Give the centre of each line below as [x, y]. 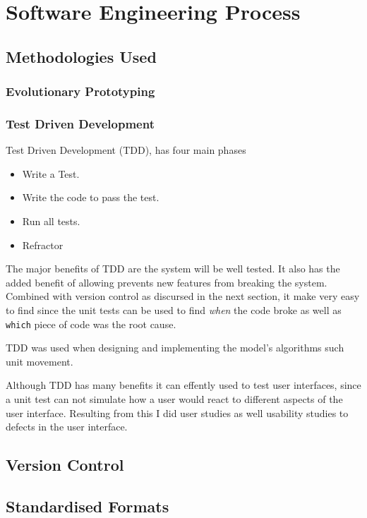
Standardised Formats [88, 506]
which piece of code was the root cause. [91, 324]
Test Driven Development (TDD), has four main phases [126, 150]
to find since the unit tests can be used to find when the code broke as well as [174, 309]
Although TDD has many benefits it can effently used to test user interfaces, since [183, 385]
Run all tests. [51, 221]
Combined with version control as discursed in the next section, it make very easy [183, 296]
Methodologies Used [81, 56]
